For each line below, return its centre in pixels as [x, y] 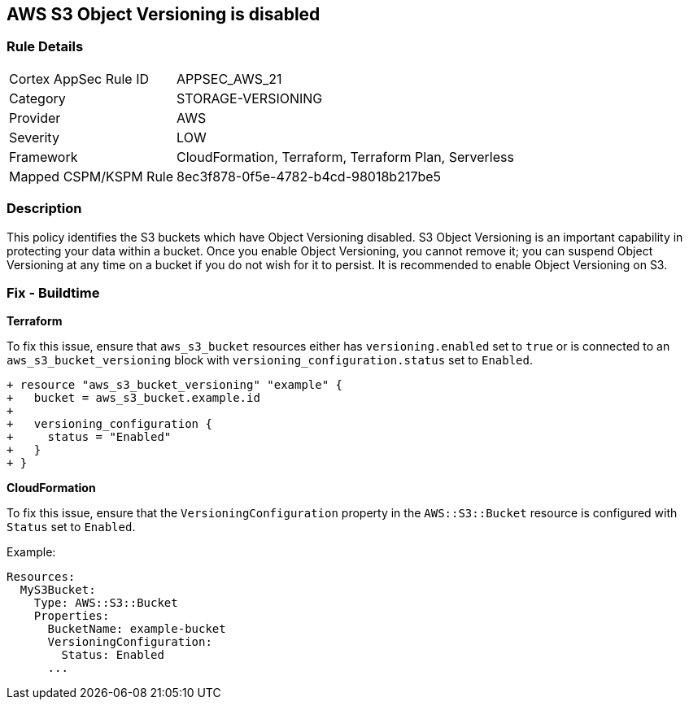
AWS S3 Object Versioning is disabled [164, 14]
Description [44, 209]
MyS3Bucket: [58, 590]
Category [37, 98]
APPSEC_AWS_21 [229, 78]
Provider [35, 118]
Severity [34, 137]
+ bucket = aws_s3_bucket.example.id [133, 398]
